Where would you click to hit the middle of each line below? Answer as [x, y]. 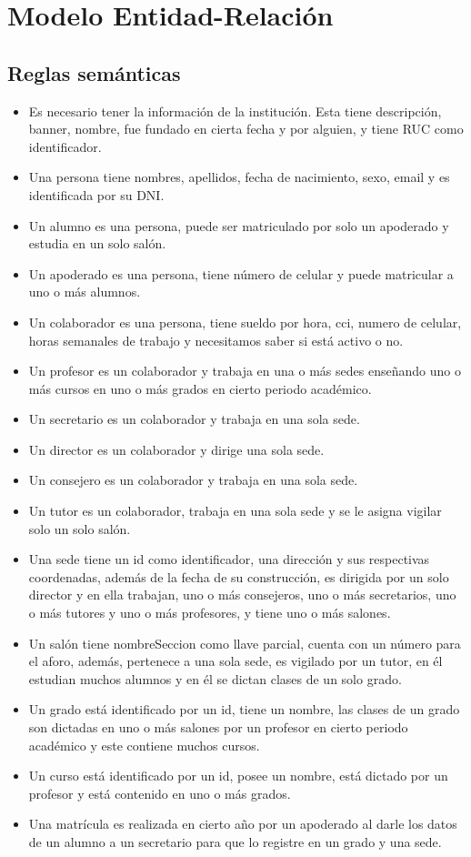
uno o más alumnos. [85, 292]
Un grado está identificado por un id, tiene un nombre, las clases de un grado [244, 709]
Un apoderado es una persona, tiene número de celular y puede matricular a [241, 273]
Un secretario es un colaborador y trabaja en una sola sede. [194, 419]
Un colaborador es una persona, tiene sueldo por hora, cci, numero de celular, [245, 322]
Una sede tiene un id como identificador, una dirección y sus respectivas [229, 559]
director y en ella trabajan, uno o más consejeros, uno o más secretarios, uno [242, 595]
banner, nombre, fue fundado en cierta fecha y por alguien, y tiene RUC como [246, 129]
